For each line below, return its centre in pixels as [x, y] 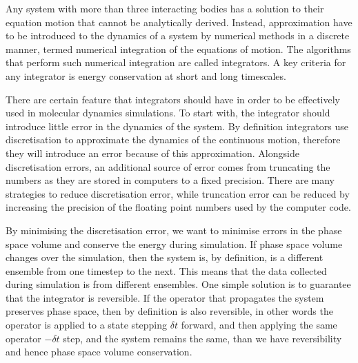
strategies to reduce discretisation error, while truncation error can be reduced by [178, 193]
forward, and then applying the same [259, 325]
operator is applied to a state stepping [87, 325]
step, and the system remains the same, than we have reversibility [202, 338]
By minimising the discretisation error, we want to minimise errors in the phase [174, 230]
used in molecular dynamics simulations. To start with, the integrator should [168, 113]
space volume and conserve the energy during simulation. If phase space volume [174, 243]
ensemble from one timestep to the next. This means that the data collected [166, 270]
